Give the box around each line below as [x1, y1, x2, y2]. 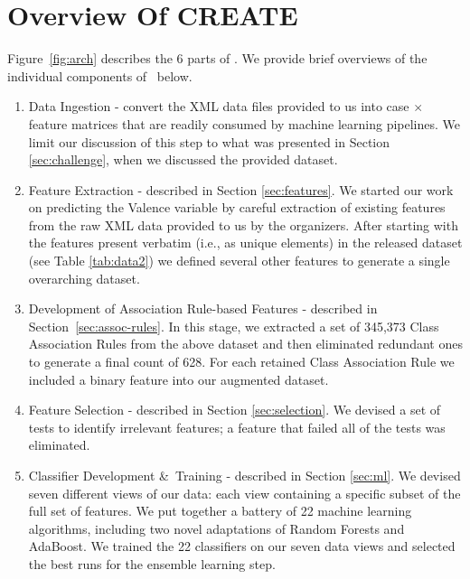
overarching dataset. [28, 268, 140, 287]
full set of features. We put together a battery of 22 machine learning [28, 501, 412, 520]
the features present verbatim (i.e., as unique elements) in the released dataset [28, 233, 463, 252]
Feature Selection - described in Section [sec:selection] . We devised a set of [28, 400, 441, 419]
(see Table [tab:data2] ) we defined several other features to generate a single [28, 251, 450, 270]
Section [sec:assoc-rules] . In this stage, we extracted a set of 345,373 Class [28, 316, 439, 335]
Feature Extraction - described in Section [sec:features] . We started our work [28, 180, 454, 199]
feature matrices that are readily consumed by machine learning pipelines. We [28, 114, 460, 133]
